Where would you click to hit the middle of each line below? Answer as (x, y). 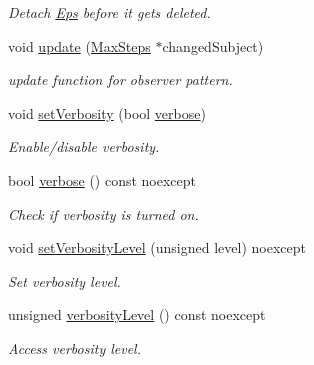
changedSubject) (213, 45)
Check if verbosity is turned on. (103, 213)
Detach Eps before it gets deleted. (109, 12)
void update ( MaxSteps (79, 45)
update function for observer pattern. (120, 79)
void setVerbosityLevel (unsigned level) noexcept (157, 247)
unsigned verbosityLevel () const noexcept (137, 314)
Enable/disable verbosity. (84, 146)
